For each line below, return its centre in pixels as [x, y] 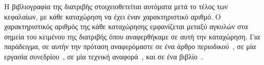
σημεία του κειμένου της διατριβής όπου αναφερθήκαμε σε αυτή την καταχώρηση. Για [132, 36]
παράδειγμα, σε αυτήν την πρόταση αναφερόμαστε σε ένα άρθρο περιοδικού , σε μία [130, 46]
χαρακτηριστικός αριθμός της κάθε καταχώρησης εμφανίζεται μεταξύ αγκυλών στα [126, 26]
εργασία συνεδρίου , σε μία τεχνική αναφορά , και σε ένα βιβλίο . [104, 56]
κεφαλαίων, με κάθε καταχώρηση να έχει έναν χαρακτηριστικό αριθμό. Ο [113, 16]
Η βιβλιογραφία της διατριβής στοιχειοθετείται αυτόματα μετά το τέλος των [116, 6]
